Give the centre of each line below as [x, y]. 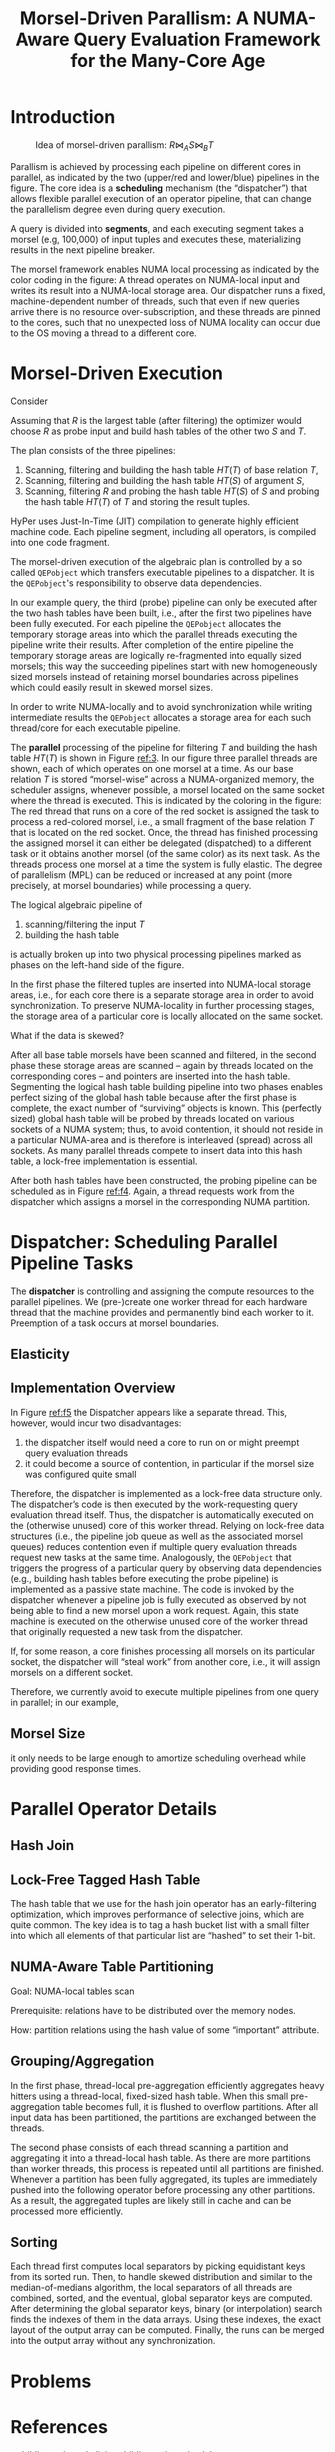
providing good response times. [76, 1768]
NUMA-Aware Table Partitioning [112, 1967]
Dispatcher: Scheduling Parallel [144, 1241]
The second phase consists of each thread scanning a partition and [149, 2147]
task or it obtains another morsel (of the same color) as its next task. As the [165, 853]
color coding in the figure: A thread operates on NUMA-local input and [155, 279]
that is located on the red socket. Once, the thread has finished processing [164, 832]
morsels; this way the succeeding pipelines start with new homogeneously [164, 666]
